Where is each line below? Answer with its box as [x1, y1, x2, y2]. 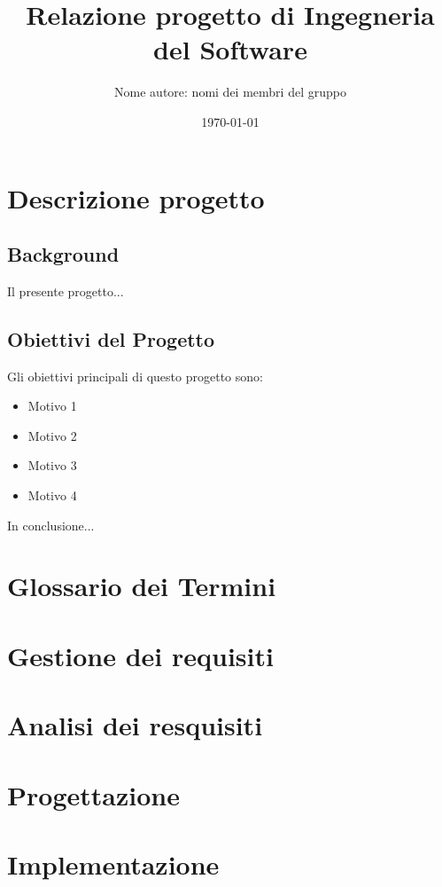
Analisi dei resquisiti [7, 707, 263, 743]
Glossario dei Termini [7, 568, 276, 604]
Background [7, 240, 120, 268]
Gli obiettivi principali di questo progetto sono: [7, 366, 263, 385]
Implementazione [7, 845, 220, 882]
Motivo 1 [27, 396, 77, 415]
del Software [153, 31, 307, 67]
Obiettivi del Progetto [7, 325, 215, 352]
